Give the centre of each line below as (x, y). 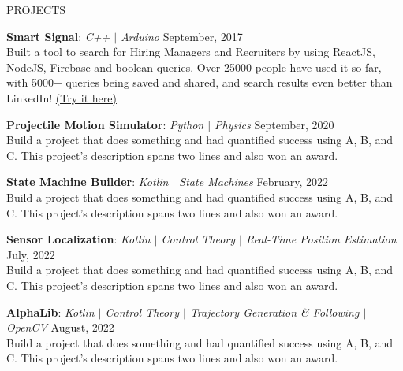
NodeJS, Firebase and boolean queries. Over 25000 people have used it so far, (194, 67)
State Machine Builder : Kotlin (88, 182)
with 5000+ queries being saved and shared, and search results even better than (200, 82)
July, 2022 (31, 254)
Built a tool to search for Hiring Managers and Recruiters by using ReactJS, (191, 52)
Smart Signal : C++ (58, 36)
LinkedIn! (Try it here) (62, 97)
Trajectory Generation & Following (274, 312)
